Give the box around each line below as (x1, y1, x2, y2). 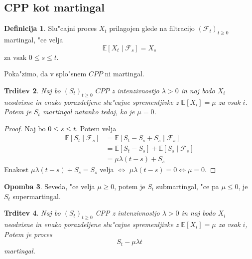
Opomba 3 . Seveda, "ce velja (4, 181, 95, 192)
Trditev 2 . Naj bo (4, 85, 61, 95)
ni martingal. (105, 68, 144, 79)
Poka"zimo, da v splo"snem (4, 68, 87, 79)
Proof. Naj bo (4, 123, 46, 133)
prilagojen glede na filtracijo (109, 23, 195, 33)
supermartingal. (12, 191, 61, 201)
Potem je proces (4, 229, 52, 239)
